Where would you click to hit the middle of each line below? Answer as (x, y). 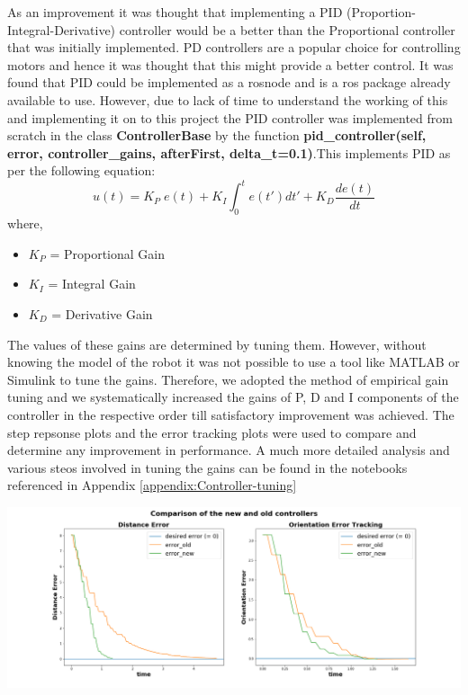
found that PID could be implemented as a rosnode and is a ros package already (229, 82)
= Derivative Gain (102, 314)
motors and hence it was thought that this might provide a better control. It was (230, 64)
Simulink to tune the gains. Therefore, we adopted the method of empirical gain (228, 379)
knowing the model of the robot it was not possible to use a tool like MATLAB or (234, 362)
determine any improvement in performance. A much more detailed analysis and (229, 450)
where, (25, 223)
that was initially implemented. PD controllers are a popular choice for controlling (234, 47)
